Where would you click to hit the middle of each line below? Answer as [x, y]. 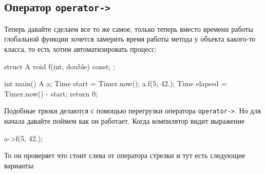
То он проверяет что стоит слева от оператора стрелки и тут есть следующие [125, 155]
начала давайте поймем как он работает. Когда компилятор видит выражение [125, 121]
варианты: [20, 165]
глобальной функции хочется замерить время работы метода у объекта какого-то [130, 39]
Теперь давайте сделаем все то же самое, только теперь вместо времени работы [129, 28]
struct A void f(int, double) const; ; [60, 66]
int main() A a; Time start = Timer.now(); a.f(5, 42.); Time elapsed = [116, 83]
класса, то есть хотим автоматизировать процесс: [81, 49]
